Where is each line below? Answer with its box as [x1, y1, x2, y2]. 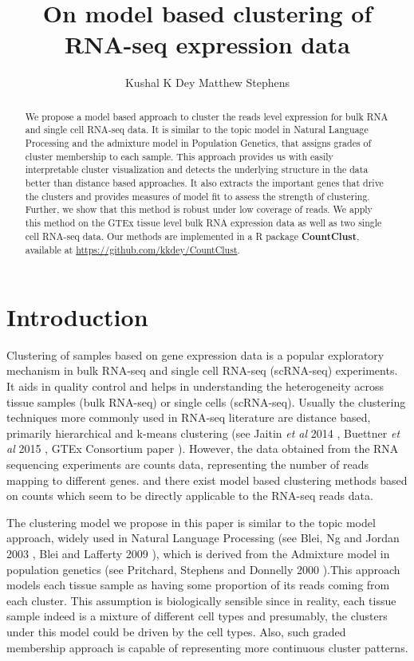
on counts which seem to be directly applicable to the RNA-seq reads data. [6, 487, 373, 504]
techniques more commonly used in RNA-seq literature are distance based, [6, 409, 371, 426]
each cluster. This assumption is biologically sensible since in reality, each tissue [6, 592, 396, 608]
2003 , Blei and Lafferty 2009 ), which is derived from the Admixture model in [6, 545, 390, 561]
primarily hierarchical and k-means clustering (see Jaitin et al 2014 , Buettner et [6, 424, 400, 441]
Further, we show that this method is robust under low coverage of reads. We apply [25, 203, 373, 216]
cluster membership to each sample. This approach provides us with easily [25, 149, 333, 163]
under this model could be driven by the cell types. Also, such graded [6, 623, 346, 639]
